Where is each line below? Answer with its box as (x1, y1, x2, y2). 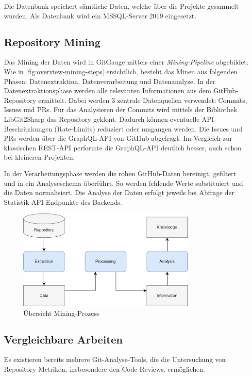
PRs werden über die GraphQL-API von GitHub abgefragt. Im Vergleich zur (4, 133, 233, 143)
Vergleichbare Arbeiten (4, 331, 123, 346)
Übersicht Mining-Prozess (23, 308, 100, 318)
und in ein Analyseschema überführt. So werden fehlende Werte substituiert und (4, 178, 243, 188)
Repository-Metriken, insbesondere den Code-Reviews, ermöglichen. (4, 364, 205, 374)
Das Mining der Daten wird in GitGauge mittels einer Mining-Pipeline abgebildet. (4, 57, 249, 67)
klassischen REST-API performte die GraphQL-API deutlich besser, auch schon (4, 142, 241, 152)
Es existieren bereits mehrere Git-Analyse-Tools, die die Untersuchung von (4, 354, 226, 364)
